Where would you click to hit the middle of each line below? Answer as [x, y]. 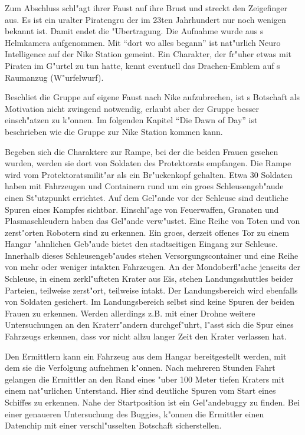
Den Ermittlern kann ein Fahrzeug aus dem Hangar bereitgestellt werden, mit [146, 356]
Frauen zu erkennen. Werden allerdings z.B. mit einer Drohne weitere [130, 313]
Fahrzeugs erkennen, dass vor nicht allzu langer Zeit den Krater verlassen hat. [146, 336]
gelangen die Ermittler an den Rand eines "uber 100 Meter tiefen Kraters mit [145, 379]
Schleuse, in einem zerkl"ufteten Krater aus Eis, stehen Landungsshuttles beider [149, 279]
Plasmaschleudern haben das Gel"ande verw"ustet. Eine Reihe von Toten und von [152, 221]
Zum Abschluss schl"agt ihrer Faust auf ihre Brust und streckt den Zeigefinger [146, 8]
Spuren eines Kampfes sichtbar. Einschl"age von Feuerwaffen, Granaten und [142, 209]
